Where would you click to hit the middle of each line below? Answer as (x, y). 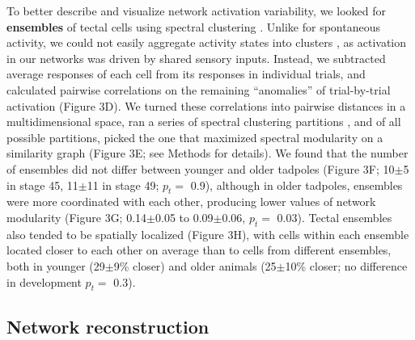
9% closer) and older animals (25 (195, 265)
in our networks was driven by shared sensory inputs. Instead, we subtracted (196, 58)
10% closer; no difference (346, 265)
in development (44, 281)
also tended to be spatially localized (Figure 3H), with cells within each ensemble (208, 234)
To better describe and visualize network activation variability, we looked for (196, 10)
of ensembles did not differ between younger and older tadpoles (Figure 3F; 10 (201, 168)
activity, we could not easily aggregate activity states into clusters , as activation (207, 42)
